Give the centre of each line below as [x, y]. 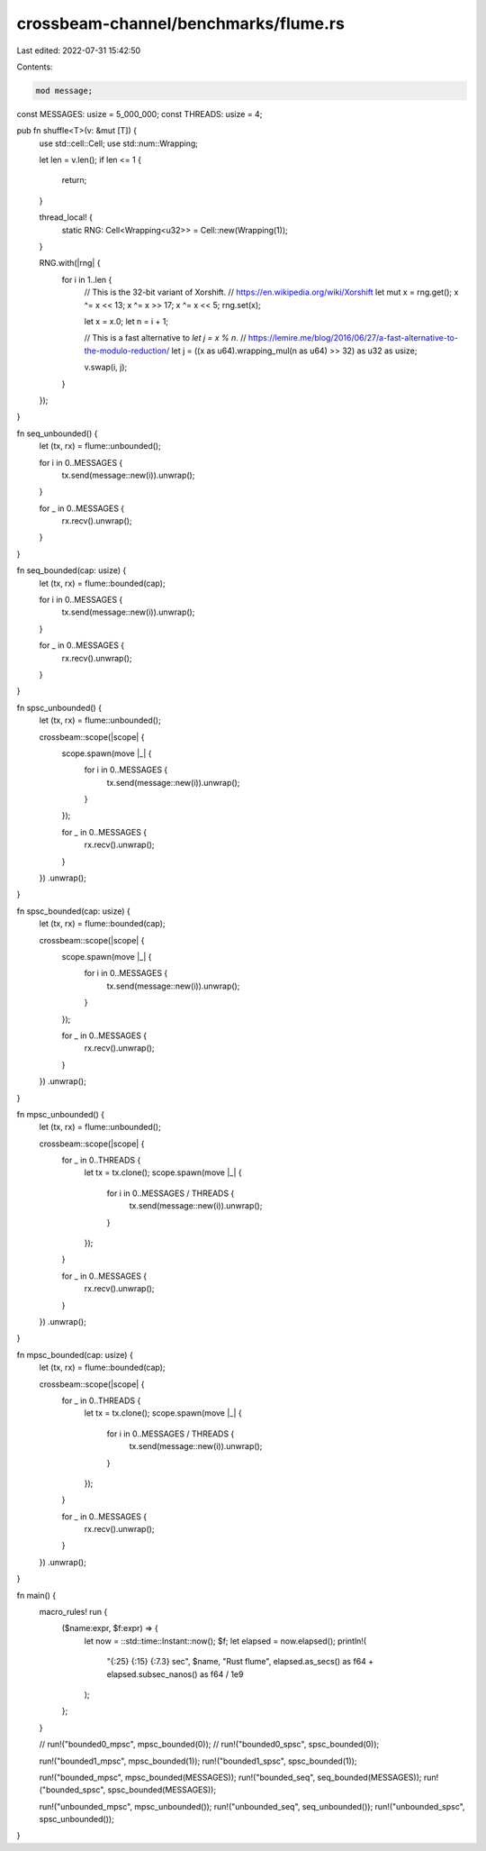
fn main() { [36, 1595]
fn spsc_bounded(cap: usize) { [73, 911]
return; [74, 180]
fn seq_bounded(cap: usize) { [72, 570]
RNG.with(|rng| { [70, 263]
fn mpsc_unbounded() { [61, 1114]
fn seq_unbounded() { [57, 433]
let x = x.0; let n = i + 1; [126, 321]
